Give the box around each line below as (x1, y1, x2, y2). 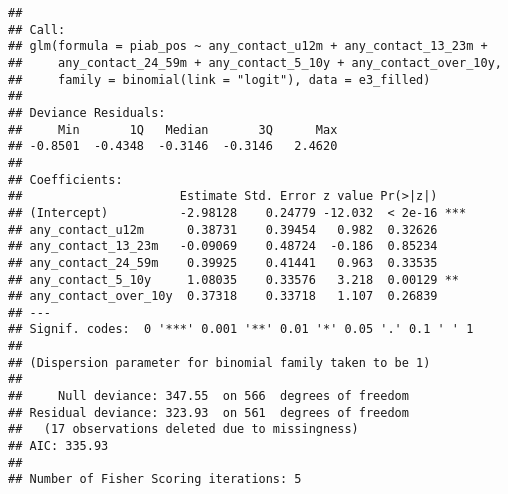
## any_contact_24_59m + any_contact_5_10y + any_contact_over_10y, (8, 55, 502, 70)
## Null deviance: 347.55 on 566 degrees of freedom (8, 389, 409, 404)
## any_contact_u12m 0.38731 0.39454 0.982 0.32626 (8, 222, 438, 237)
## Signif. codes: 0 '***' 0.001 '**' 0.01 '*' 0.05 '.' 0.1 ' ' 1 (8, 322, 474, 337)
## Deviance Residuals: (8, 105, 166, 120)
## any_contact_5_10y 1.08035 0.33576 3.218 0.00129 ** (8, 272, 460, 287)
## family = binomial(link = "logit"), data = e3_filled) (8, 72, 431, 87)
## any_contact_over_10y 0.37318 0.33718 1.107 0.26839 (8, 289, 438, 304)
